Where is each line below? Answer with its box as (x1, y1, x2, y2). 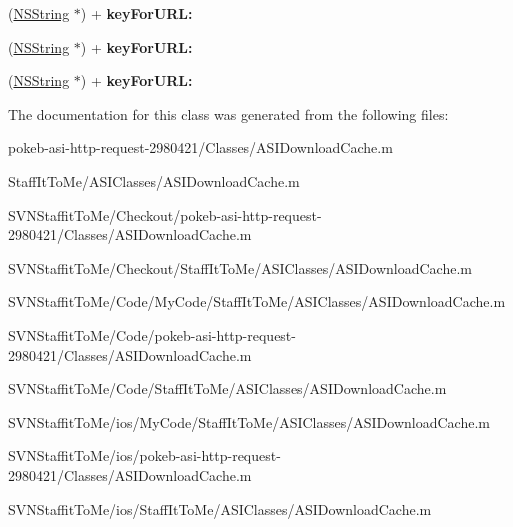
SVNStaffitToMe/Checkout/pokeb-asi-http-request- (8, 204, 322, 225)
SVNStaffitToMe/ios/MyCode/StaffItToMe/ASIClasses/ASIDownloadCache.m (8, 411, 490, 432)
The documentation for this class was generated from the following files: (8, 103, 449, 124)
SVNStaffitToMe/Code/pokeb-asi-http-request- (8, 324, 296, 345)
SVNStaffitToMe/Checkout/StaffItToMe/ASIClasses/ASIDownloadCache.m (8, 257, 472, 278)
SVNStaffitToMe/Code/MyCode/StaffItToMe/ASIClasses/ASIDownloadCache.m (8, 291, 506, 312)
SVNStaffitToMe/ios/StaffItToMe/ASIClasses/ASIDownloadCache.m (8, 498, 432, 519)
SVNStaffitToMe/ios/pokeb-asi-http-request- (8, 445, 281, 466)
